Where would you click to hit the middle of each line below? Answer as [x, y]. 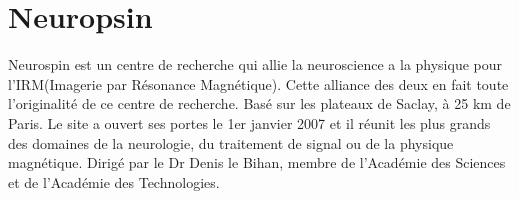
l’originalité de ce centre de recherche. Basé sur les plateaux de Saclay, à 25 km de [259, 103]
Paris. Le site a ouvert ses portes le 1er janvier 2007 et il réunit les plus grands [249, 122]
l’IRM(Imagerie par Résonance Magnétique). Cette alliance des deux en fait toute [258, 83]
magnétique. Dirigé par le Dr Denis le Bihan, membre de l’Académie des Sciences [257, 162]
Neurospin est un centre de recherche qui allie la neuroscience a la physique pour [255, 64]
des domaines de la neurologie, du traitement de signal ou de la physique [231, 142]
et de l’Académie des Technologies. [114, 181]
